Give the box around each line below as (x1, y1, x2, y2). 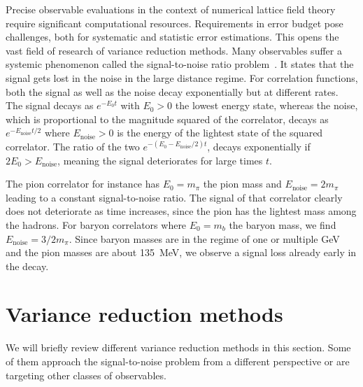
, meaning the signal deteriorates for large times (57, 153, 263, 167)
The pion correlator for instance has (6, 176, 160, 191)
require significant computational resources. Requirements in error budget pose (6, 15, 343, 30)
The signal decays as (6, 98, 94, 113)
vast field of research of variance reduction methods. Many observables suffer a (6, 43, 342, 57)
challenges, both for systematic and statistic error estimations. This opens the (6, 29, 339, 44)
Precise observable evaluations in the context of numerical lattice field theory (6, 2, 336, 16)
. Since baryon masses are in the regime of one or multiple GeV (69, 231, 340, 246)
